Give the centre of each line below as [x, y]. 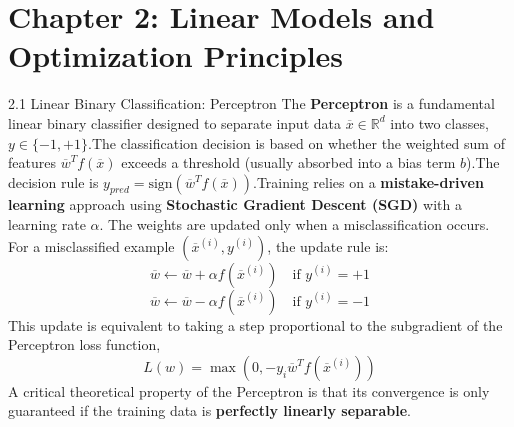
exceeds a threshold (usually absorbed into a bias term [288, 162]
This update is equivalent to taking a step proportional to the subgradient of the [255, 324]
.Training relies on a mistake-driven [368, 181]
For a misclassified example [91, 245]
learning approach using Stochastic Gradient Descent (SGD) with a [235, 204]
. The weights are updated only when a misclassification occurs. [294, 224]
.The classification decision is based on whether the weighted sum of [296, 142]
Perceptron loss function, [84, 344]
